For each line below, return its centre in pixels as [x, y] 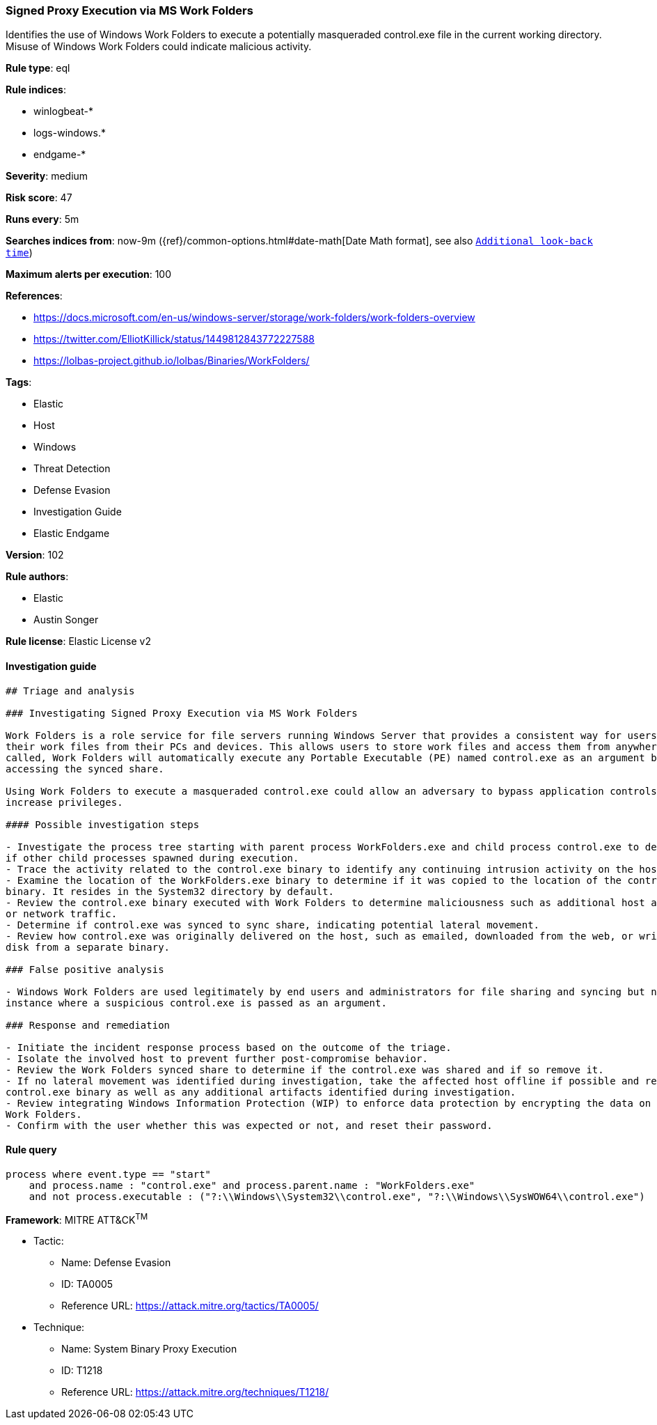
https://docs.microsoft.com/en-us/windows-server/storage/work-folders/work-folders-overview [254, 318]
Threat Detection [72, 469]
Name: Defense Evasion [116, 1263]
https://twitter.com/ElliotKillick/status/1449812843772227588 [174, 339]
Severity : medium [47, 176]
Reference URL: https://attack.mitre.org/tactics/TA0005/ [190, 1306]
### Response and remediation [88, 1025]
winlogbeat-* [63, 111]
